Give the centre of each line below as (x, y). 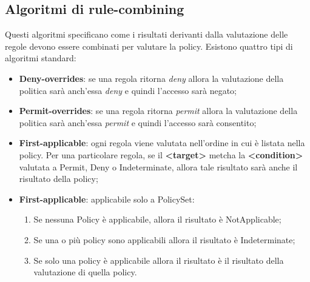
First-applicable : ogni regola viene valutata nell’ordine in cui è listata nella (162, 143)
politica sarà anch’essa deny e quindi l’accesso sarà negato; (128, 90)
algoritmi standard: (41, 58)
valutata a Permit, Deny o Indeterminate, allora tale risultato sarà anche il (158, 166)
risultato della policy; (59, 179)
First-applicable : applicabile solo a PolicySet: (107, 199)
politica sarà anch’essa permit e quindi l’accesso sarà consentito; (138, 122)
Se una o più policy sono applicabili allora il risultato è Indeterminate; (164, 239)
